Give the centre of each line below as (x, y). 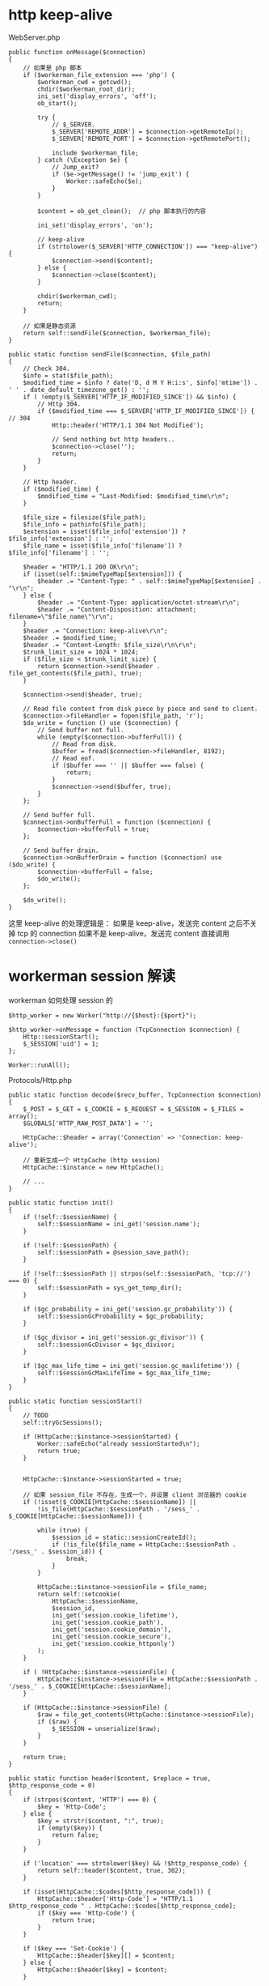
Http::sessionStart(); (61, 1037)
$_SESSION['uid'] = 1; (61, 1044)
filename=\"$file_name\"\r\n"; (61, 616)
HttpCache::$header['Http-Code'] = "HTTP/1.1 (116, 1899)
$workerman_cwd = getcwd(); (84, 82)
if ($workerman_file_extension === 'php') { (99, 75)
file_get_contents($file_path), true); (76, 673)
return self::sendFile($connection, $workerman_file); (117, 333)
